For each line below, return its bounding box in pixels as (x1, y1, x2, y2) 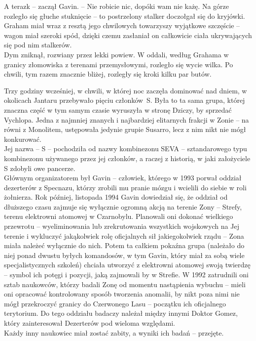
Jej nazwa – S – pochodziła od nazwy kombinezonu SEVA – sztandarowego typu (4, 143, 247, 154)
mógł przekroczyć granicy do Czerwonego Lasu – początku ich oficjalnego (4, 298, 226, 308)
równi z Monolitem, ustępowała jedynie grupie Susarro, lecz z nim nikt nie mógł (4, 124, 246, 134)
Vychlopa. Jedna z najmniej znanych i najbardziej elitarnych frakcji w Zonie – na (4, 114, 249, 125)
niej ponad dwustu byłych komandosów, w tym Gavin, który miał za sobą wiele (4, 250, 245, 260)
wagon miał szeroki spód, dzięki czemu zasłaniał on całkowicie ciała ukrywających (4, 30, 252, 40)
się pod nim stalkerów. (4, 40, 72, 50)
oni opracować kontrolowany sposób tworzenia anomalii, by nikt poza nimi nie (4, 289, 240, 299)
